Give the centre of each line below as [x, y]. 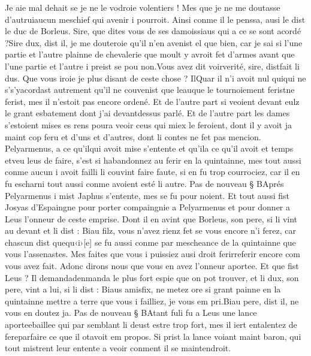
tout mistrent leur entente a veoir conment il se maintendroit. [118, 348]
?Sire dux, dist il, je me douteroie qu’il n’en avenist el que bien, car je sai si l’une [154, 42]
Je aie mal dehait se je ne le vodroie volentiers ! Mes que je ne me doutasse [143, 7]
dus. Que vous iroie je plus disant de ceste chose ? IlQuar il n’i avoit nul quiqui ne [155, 78]
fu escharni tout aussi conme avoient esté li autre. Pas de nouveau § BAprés [144, 183]
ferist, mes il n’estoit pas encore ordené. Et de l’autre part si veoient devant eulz [152, 101]
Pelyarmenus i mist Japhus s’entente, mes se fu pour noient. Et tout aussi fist [147, 195]
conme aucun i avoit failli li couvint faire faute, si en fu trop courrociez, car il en [153, 172]
